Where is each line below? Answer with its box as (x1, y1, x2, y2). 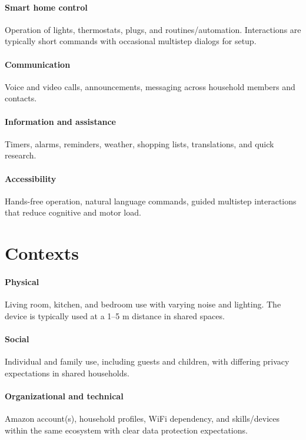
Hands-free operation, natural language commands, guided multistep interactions (5, 194, 297, 207)
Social (5, 332, 29, 345)
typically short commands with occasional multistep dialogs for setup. (5, 35, 257, 47)
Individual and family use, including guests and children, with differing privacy (5, 355, 290, 368)
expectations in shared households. (5, 366, 129, 379)
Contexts (5, 241, 79, 265)
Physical (5, 275, 39, 287)
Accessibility (5, 172, 56, 184)
